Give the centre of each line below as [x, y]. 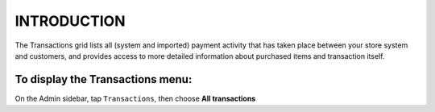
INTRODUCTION [70, 21]
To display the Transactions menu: [104, 79]
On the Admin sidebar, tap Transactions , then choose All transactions [135, 98]
